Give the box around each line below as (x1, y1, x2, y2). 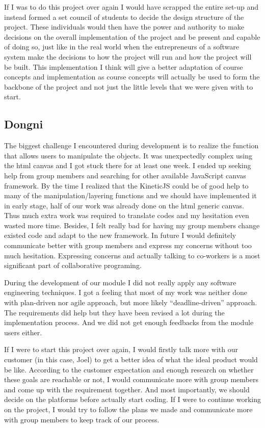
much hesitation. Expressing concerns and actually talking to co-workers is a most (4, 250, 260, 260)
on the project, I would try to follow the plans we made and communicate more (4, 404, 253, 414)
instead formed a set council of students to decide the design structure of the (4, 11, 244, 22)
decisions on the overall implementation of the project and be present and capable (4, 31, 260, 42)
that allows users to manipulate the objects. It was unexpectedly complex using (4, 150, 252, 160)
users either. (4, 327, 42, 337)
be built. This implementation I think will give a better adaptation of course (4, 61, 243, 72)
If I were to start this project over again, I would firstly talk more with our (4, 344, 238, 355)
